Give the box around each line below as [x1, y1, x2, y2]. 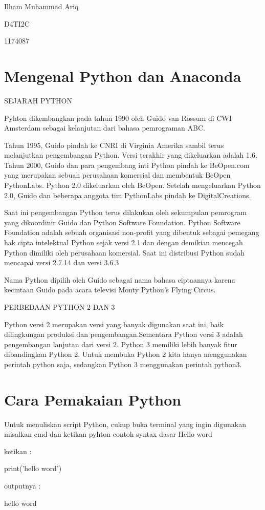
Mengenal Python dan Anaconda [4, 65, 241, 86]
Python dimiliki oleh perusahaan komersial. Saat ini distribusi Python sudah [4, 247, 245, 258]
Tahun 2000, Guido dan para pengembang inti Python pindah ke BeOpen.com [4, 159, 250, 170]
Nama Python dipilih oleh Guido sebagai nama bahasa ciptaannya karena [4, 274, 235, 285]
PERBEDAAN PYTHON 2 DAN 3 [4, 302, 115, 312]
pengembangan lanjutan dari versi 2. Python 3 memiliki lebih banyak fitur [4, 338, 237, 349]
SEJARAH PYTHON [4, 95, 73, 105]
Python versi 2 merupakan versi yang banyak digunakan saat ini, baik [4, 318, 224, 329]
